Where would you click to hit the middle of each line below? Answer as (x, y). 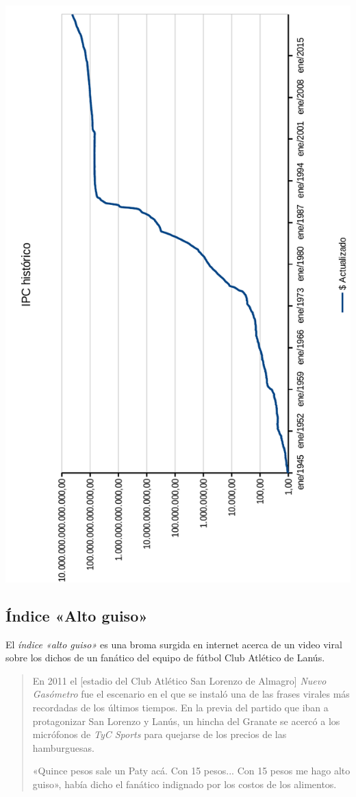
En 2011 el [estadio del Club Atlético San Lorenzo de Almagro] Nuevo (179, 680)
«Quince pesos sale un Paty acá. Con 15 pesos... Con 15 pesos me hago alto (191, 771)
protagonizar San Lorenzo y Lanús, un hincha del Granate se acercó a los (186, 721)
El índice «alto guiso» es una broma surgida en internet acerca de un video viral (174, 644)
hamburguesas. (63, 747)
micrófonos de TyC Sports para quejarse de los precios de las (160, 734)
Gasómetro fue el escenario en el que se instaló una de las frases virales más (191, 694)
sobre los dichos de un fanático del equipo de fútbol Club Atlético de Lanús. (165, 658)
